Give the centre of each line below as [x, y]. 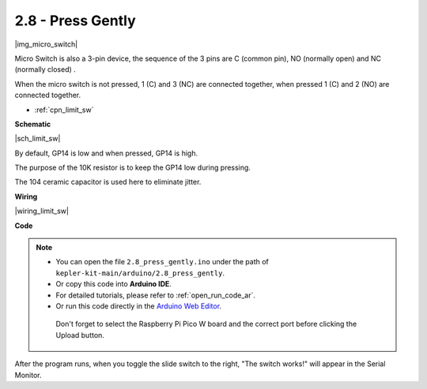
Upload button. [80, 335]
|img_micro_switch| [46, 44]
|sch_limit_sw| [38, 139]
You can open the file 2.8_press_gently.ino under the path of [162, 262]
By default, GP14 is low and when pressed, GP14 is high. [106, 153]
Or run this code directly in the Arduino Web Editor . [138, 306]
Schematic [33, 124]
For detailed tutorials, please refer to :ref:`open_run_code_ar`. [156, 295]
